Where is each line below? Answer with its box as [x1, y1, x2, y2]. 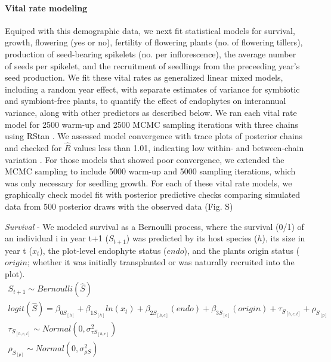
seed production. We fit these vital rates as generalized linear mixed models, [5, 71, 283, 84]
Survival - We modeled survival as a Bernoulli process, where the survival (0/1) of [5, 220, 304, 232]
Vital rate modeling [5, 1, 88, 14]
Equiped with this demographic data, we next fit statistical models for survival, [5, 24, 295, 36]
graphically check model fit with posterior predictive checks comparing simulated [5, 188, 301, 201]
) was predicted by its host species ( [126, 232, 258, 244]
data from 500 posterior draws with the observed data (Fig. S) [5, 200, 233, 212]
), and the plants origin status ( [184, 244, 300, 256]
